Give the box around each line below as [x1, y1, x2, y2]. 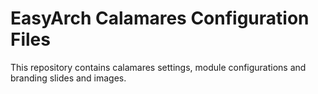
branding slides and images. [10, 72, 127, 84]
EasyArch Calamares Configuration [10, 7, 310, 30]
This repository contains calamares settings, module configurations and [10, 61, 307, 73]
